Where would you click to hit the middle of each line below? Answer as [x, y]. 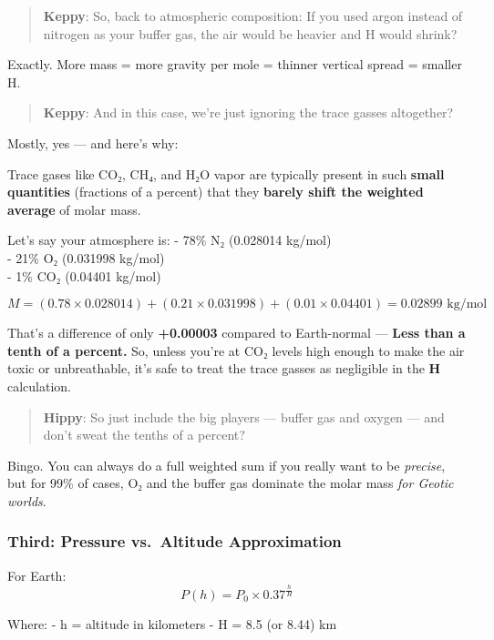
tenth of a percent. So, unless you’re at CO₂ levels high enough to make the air [236, 350]
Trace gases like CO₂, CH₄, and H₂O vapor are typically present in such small [226, 173]
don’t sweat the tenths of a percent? [144, 435]
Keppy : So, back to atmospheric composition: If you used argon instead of [253, 15]
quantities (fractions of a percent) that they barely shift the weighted [216, 192]
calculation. [40, 386]
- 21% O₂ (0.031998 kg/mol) [86, 257]
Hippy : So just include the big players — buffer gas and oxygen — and [244, 417]
